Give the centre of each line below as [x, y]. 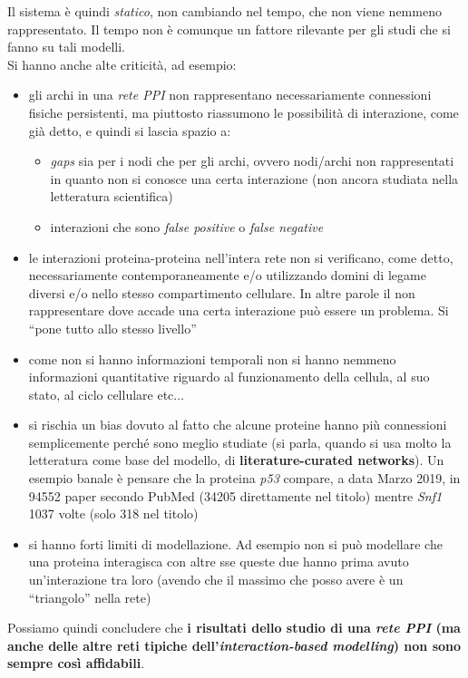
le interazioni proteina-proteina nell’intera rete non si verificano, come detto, [241, 257]
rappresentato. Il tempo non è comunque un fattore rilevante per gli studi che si [229, 29]
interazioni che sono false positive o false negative [187, 226]
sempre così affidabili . [76, 663]
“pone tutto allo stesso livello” [112, 328]
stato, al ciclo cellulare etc [101, 394]
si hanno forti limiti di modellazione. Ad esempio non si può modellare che [235, 543]
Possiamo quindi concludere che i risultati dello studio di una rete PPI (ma [234, 628]
